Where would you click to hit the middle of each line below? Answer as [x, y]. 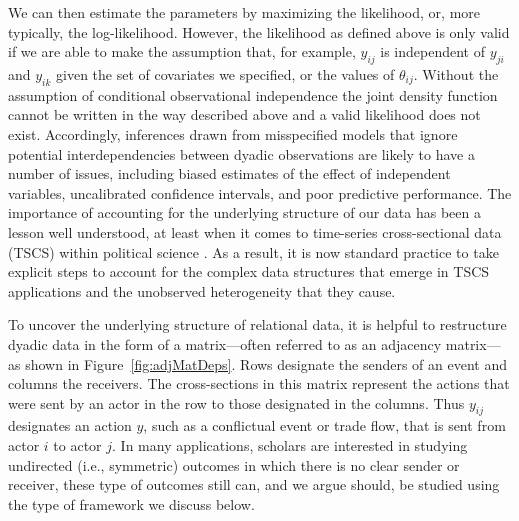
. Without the [456, 73]
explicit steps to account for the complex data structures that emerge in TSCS [249, 271]
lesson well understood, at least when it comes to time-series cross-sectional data [255, 231]
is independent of [433, 51]
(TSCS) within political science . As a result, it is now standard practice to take [253, 251]
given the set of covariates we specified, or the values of [225, 73]
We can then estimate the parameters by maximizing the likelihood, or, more [244, 12]
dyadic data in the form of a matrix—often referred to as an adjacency [225, 343]
